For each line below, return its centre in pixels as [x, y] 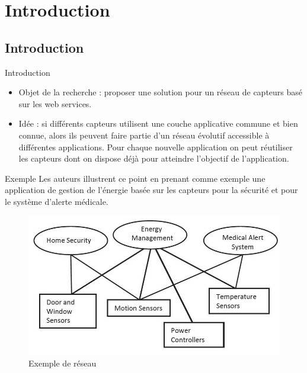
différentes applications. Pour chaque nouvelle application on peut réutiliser [156, 147]
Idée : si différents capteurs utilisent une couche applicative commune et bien [158, 123]
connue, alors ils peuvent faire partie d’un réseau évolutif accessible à [144, 135]
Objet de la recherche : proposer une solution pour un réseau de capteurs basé [161, 92]
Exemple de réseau [63, 363]
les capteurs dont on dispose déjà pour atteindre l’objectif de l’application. [154, 158]
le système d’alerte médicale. [57, 201]
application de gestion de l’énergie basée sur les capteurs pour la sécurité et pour [151, 190]
